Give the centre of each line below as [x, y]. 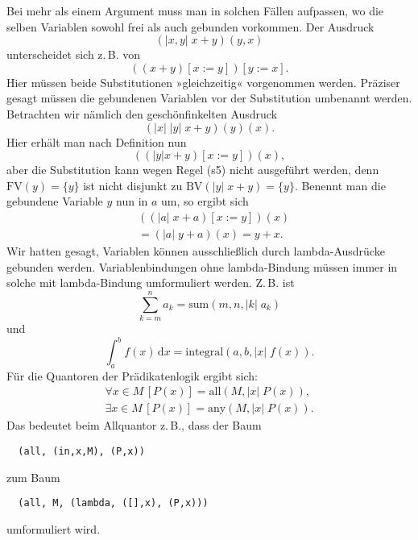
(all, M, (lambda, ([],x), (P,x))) [113, 503]
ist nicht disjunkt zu [133, 185]
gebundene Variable [55, 201]
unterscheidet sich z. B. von [74, 54]
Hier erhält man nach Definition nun [97, 141]
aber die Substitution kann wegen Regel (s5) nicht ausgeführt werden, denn [193, 170]
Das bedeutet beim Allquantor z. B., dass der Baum [134, 425]
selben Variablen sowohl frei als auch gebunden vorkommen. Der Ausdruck [190, 26]
